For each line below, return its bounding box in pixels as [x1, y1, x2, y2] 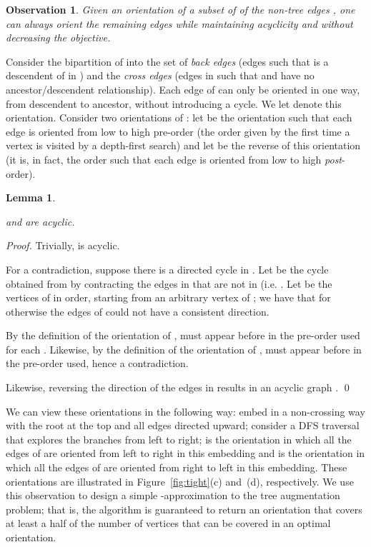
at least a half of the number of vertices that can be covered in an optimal [6, 516, 331, 531]
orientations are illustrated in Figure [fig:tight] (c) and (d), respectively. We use [6, 473, 354, 488]
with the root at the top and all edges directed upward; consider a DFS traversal [6, 418, 360, 433]
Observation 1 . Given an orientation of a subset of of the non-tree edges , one [6, 2, 355, 16]
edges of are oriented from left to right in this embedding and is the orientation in [6, 446, 365, 461]
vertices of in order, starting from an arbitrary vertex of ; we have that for [6, 290, 331, 305]
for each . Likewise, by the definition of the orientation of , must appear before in [6, 341, 362, 356]
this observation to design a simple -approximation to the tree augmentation [6, 488, 340, 503]
